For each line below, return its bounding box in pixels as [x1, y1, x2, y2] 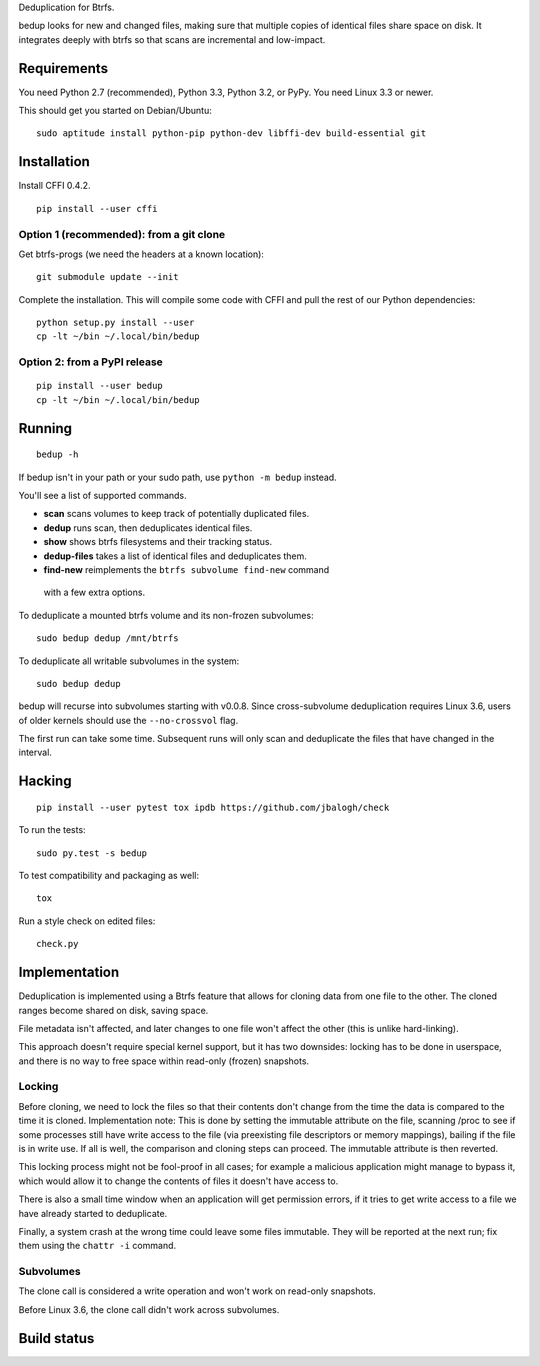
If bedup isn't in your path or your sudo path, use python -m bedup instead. [18, 471, 337, 483]
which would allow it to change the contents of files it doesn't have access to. [18, 1175, 339, 1187]
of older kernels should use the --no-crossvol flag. [18, 714, 239, 726]
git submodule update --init [36, 271, 179, 283]
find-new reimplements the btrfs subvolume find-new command [43, 563, 330, 575]
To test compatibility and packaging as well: [18, 870, 200, 882]
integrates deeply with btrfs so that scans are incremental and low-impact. [18, 33, 326, 45]
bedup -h [36, 449, 79, 460]
